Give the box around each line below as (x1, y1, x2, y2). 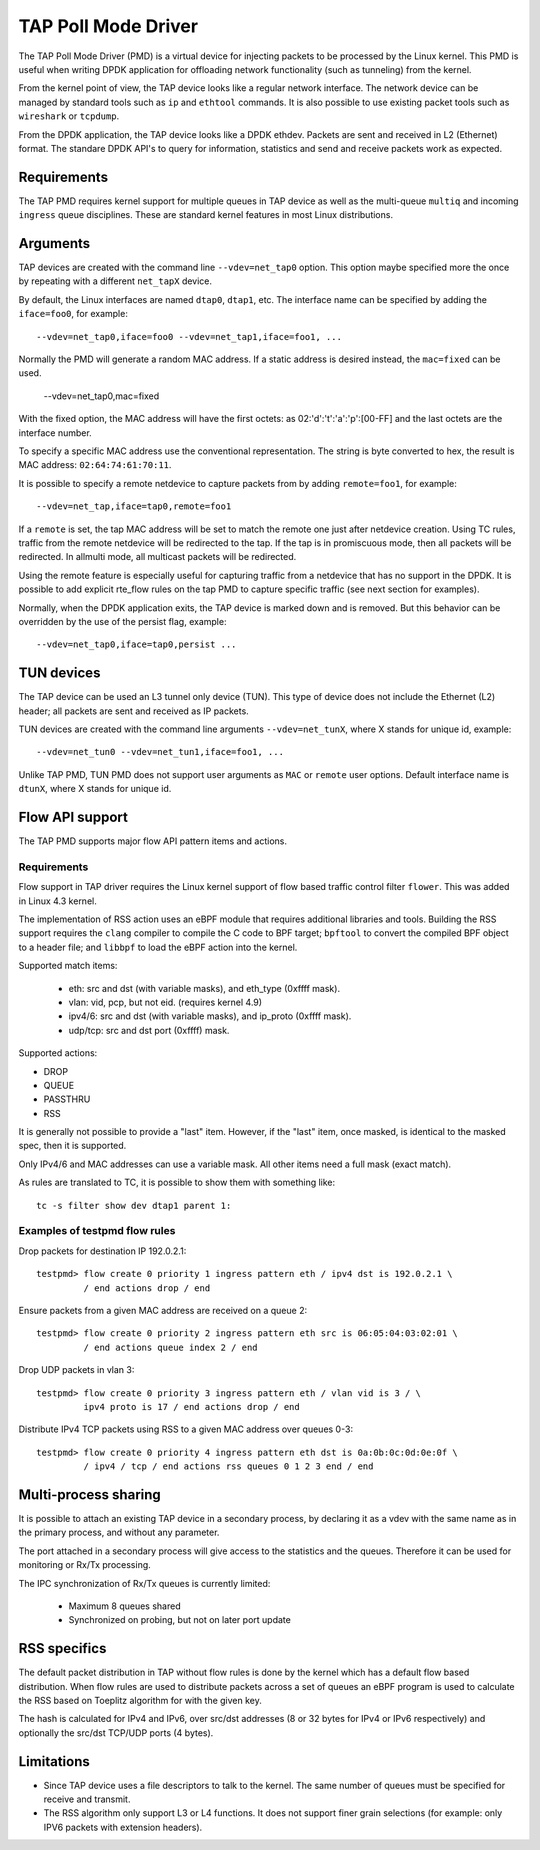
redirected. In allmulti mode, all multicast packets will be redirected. (18, 551, 297, 563)
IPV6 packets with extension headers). (43, 1821, 203, 1833)
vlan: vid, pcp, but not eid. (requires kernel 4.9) (68, 996, 263, 1008)
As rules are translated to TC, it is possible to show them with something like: (18, 1176, 336, 1189)
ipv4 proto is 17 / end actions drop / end (83, 1401, 300, 1412)
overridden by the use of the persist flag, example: (18, 615, 227, 627)
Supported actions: (18, 1047, 98, 1059)
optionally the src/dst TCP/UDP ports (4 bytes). (18, 1726, 214, 1739)
